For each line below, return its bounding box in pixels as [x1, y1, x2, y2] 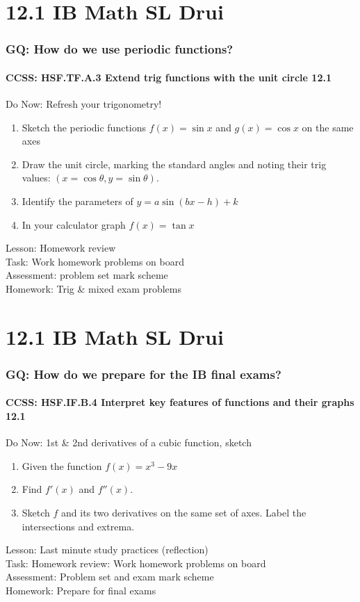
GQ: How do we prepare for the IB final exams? [6, 365, 281, 382]
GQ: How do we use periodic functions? [6, 40, 234, 58]
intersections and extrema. [22, 519, 135, 533]
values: [22, 170, 51, 185]
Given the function [22, 458, 102, 473]
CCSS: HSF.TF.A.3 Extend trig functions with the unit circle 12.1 [6, 70, 332, 84]
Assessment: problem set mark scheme [6, 268, 168, 282]
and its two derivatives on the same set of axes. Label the [61, 505, 306, 519]
